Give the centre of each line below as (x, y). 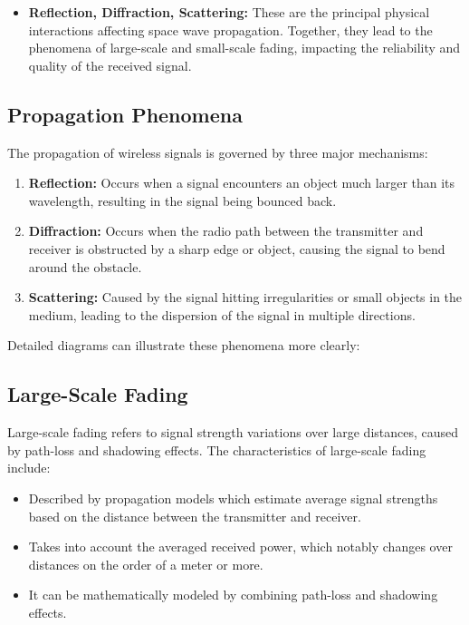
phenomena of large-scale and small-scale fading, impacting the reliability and (244, 48)
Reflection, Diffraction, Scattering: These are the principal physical (229, 12)
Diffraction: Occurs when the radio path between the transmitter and (226, 231)
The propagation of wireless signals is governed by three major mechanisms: (218, 152)
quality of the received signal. (110, 65)
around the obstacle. (85, 266)
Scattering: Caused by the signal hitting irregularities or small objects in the (245, 297)
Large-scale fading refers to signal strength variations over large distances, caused (233, 432)
